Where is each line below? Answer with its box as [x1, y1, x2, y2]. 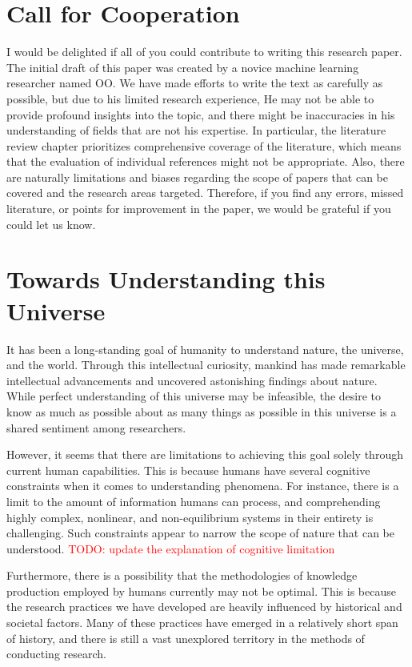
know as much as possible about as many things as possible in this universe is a [6, 403, 397, 420]
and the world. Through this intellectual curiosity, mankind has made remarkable [6, 356, 406, 373]
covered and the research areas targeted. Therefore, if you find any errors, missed [6, 184, 404, 201]
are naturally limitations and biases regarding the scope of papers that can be [6, 168, 388, 185]
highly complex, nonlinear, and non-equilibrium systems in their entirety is [6, 508, 374, 525]
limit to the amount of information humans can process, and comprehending [6, 492, 381, 509]
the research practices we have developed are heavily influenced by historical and [6, 598, 402, 615]
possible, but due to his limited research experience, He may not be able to [6, 90, 374, 106]
